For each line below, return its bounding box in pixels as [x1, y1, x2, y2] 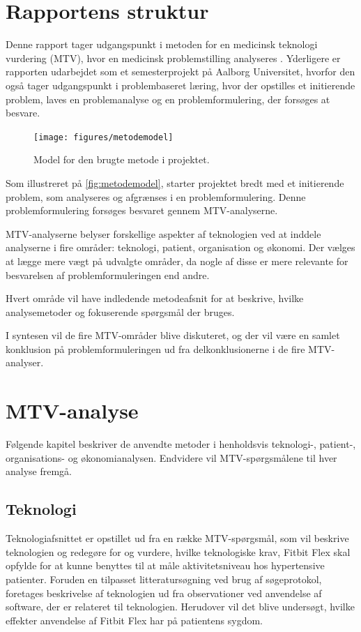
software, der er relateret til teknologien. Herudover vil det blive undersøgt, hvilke [6, 599, 355, 614]
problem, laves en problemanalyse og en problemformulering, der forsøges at [6, 91, 330, 106]
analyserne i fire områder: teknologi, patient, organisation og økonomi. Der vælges [6, 240, 355, 255]
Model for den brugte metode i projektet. [33, 152, 210, 167]
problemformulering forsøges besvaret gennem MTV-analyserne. [6, 203, 278, 218]
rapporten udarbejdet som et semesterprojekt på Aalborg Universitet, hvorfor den [6, 64, 355, 79]
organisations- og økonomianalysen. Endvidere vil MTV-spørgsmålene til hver [6, 450, 337, 465]
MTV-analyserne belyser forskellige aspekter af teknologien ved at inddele [6, 226, 321, 241]
